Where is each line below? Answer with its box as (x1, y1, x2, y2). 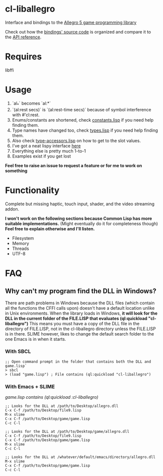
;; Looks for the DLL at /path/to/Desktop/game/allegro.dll (5, 429, 130, 434)
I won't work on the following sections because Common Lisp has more (5, 215, 152, 221)
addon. (5, 206, 19, 212)
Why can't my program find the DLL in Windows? (5, 287, 157, 295)
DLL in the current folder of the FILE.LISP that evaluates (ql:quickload (5, 315, 147, 321)
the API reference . (5, 34, 42, 40)
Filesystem (12, 235, 34, 241)
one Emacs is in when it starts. (5, 336, 67, 342)
